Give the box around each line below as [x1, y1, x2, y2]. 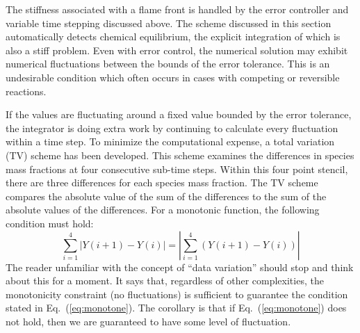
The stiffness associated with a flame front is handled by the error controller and [6, 2, 349, 16]
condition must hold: [6, 216, 94, 230]
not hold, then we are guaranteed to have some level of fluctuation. [6, 314, 291, 328]
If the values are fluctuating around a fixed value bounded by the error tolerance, [6, 107, 352, 122]
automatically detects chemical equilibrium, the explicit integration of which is [6, 29, 341, 44]
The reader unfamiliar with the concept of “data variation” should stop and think [6, 259, 354, 274]
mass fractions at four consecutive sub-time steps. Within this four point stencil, [6, 161, 348, 176]
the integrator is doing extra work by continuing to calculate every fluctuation [6, 120, 338, 135]
